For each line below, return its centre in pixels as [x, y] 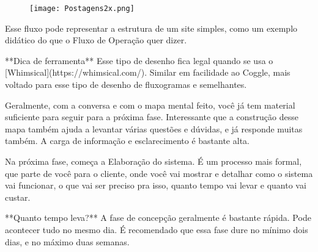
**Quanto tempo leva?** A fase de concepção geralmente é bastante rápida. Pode [158, 218]
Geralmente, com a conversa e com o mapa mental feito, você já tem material [150, 105]
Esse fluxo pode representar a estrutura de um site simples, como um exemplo [151, 28]
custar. [18, 197]
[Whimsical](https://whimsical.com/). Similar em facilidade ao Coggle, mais [148, 72]
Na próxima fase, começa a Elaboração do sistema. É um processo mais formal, [153, 161]
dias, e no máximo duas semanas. [67, 241]
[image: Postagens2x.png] [82, 9]
